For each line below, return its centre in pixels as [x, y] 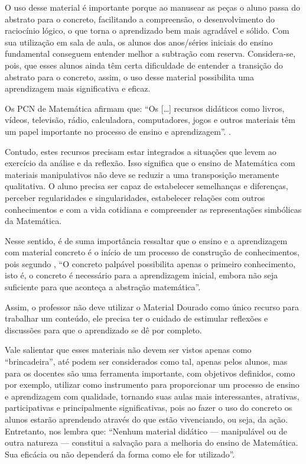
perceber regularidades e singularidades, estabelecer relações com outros [135, 197]
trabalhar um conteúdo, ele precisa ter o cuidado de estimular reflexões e [136, 318]
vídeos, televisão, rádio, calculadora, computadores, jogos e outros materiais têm [150, 120]
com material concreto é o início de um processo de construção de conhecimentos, [152, 252]
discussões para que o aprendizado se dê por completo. [103, 330]
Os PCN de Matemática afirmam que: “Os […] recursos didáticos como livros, [145, 108]
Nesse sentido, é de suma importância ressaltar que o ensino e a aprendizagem [146, 240]
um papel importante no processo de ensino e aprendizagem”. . [118, 131]
